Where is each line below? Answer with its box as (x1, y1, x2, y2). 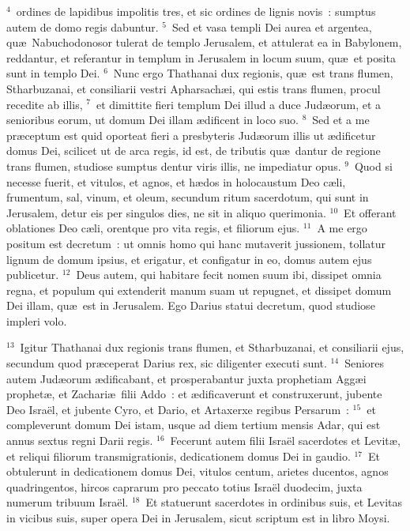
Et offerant (344, 204, 397, 220)
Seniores (344, 355, 385, 371)
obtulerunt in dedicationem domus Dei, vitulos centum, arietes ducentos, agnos (6, 463, 389, 480)
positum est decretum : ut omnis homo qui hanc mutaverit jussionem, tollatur (6, 235, 386, 251)
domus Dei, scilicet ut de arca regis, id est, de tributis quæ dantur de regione (6, 142, 381, 159)
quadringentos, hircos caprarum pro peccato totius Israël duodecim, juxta (6, 478, 363, 495)
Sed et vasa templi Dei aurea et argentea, (172, 18, 372, 35)
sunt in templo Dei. (6, 65, 100, 81)
